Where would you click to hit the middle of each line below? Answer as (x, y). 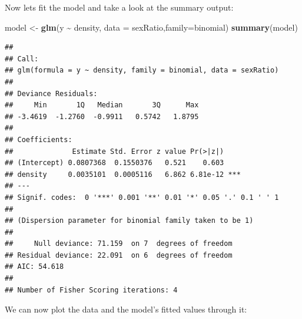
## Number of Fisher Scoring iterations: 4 (91, 290)
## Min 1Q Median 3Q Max (102, 105)
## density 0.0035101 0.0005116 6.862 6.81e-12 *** (123, 174)
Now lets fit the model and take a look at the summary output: (119, 7)
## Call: (22, 59)
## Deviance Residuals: (51, 93)
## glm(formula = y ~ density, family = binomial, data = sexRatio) (142, 70)
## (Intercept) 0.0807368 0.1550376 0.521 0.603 (115, 163)
